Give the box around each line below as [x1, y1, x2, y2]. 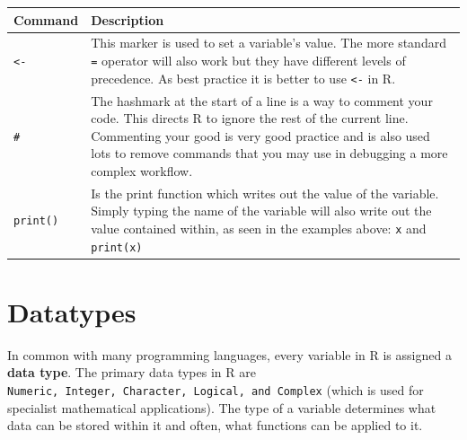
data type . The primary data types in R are [7, 363, 256, 382]
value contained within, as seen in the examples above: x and [91, 218, 427, 237]
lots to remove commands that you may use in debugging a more [91, 144, 448, 163]
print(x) [91, 241, 143, 254]
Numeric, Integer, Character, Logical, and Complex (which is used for [7, 381, 424, 400]
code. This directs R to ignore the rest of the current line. [91, 109, 409, 128]
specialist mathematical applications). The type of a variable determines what [7, 398, 436, 417]
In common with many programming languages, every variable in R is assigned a [7, 345, 452, 364]
